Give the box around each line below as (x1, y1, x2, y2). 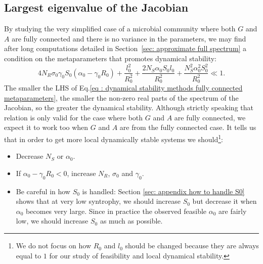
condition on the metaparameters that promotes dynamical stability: (4, 53, 216, 63)
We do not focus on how (16, 240, 92, 251)
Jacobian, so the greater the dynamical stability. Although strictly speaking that (4, 102, 253, 113)
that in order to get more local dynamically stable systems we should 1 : (4, 133, 223, 144)
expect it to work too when (4, 122, 89, 133)
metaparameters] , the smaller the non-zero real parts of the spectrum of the (4, 92, 239, 103)
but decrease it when (192, 196, 257, 206)
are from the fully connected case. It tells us (119, 122, 256, 133)
